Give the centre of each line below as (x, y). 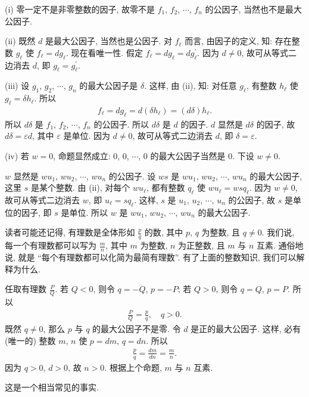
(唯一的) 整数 (30, 340)
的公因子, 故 (252, 199)
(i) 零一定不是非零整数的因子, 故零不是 (80, 9)
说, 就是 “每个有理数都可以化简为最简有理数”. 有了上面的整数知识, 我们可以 (151, 257)
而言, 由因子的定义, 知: (229, 41)
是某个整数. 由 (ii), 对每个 (80, 187)
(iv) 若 (17, 155)
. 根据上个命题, (133, 367)
